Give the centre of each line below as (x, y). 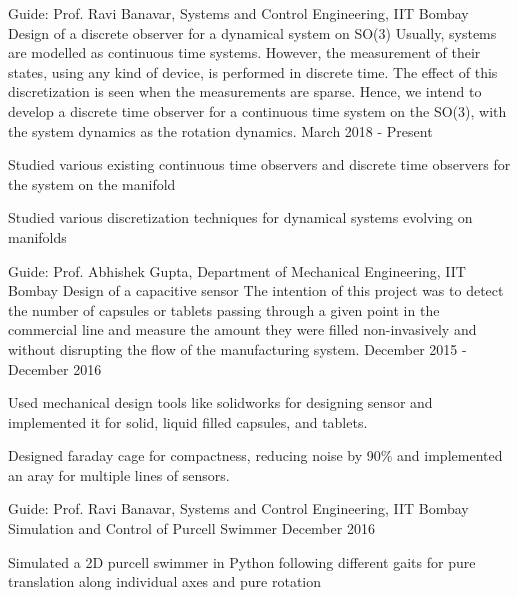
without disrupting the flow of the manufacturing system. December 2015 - (237, 348)
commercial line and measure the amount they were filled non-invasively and (242, 329)
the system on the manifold (92, 183)
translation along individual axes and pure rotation (165, 581)
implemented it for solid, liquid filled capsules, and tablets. (188, 421)
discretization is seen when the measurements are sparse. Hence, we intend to (245, 91)
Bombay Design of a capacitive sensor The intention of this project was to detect (256, 290)
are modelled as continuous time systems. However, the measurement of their (244, 52)
